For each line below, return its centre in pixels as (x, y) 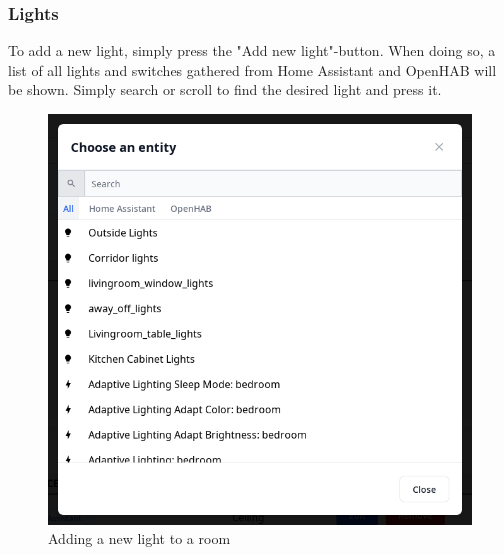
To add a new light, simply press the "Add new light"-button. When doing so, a (252, 50)
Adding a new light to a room (139, 538)
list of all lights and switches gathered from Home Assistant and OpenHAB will (252, 69)
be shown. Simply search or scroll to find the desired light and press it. (225, 89)
